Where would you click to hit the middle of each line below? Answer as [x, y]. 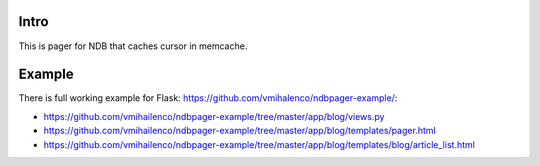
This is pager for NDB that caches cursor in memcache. [133, 46]
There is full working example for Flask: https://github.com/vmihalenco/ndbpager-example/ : [208, 98]
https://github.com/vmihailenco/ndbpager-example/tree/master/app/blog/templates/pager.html [239, 131]
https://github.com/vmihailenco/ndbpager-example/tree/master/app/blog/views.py [214, 116]
